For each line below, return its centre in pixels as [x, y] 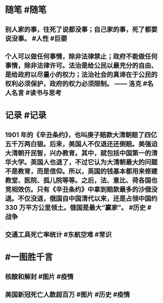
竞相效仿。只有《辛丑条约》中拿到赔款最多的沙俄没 [81, 189]
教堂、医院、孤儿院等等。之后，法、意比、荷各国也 [81, 180]
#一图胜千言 [29, 257]
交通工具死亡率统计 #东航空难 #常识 [59, 234]
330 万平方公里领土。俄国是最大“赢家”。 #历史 [75, 207]
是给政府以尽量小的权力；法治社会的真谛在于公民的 [81, 74]
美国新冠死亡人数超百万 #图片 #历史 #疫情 [67, 295]
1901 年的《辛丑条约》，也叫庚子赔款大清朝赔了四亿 [81, 135]
